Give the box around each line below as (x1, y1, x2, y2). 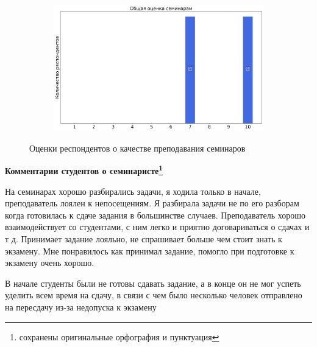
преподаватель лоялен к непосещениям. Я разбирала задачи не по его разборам (5, 197, 299, 209)
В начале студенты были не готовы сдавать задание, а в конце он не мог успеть (5, 276, 301, 289)
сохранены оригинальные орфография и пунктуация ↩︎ (19, 330, 219, 343)
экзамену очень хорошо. (5, 256, 94, 269)
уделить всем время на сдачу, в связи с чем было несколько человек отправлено (5, 289, 302, 301)
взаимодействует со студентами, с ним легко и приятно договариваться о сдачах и (5, 220, 310, 233)
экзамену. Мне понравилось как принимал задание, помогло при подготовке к (5, 244, 294, 257)
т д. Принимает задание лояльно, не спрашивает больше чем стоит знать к (5, 233, 282, 245)
